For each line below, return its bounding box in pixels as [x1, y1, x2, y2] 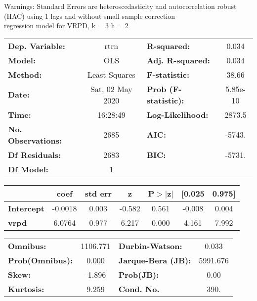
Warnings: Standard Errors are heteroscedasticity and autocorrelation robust [4, 1, 237, 11]
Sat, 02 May [90, 83, 132, 95]
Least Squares [87, 68, 135, 80]
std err [85, 187, 112, 199]
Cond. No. [118, 283, 160, 295]
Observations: [8, 134, 62, 146]
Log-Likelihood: [146, 108, 209, 120]
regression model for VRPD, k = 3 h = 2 [4, 20, 128, 31]
